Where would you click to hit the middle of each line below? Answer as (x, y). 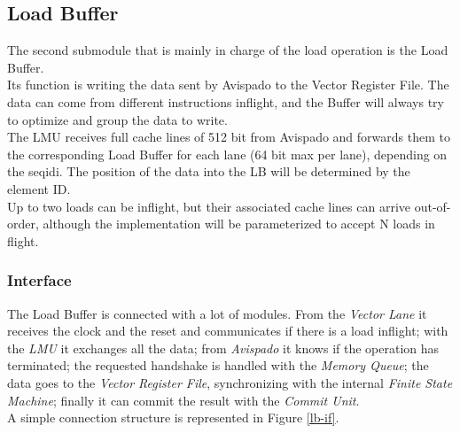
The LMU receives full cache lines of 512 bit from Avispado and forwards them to (229, 137)
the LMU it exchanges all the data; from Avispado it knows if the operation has (223, 348)
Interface (39, 280)
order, (23, 224)
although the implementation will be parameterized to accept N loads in (239, 224)
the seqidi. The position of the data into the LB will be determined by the (209, 171)
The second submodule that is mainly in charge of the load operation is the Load (228, 50)
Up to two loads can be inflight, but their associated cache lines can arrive (209, 206)
